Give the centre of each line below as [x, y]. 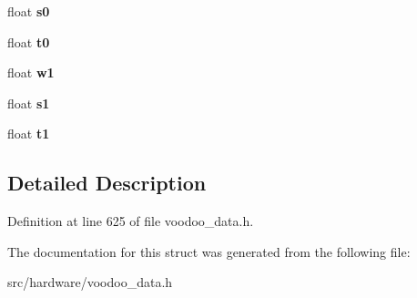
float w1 [31, 72]
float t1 [29, 134]
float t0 [29, 41]
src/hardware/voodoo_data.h [90, 282]
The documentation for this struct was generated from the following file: [209, 251]
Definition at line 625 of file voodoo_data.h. [131, 221]
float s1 [29, 103]
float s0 [29, 11]
